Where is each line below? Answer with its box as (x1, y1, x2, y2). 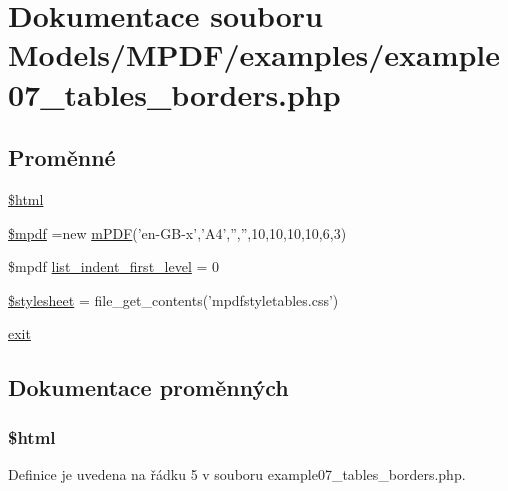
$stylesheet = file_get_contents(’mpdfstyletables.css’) (8, 289, 339, 310)
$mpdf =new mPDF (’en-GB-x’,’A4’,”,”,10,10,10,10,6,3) (8, 222, 347, 243)
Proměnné (8, 142, 116, 173)
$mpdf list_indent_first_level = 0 (8, 256, 220, 277)
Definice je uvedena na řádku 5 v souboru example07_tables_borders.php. (8, 463, 466, 484)
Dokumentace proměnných (8, 372, 289, 403)
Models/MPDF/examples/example (8, 34, 501, 75)
